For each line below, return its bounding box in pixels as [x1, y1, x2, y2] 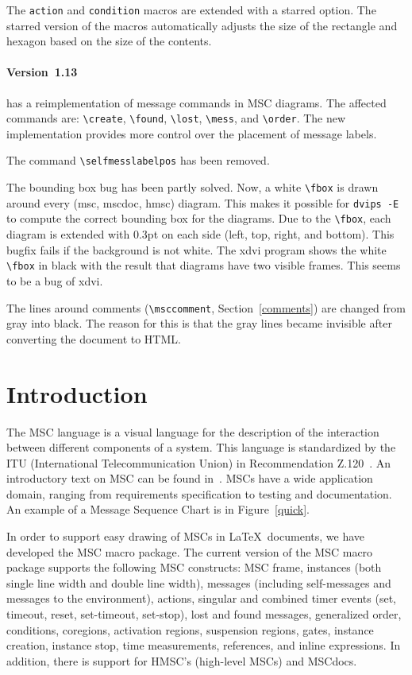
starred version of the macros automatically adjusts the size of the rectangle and [6, 17, 398, 33]
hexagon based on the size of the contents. [6, 33, 212, 49]
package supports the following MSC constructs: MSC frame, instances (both [6, 559, 382, 576]
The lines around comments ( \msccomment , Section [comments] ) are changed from [6, 299, 406, 316]
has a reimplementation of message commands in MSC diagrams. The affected [6, 94, 387, 111]
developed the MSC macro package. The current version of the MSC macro [6, 543, 373, 560]
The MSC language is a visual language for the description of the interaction [6, 423, 379, 440]
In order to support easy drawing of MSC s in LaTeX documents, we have [6, 528, 364, 545]
